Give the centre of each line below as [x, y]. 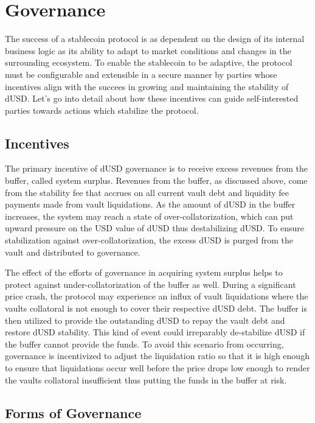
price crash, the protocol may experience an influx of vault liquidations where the [157, 296]
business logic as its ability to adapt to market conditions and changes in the [148, 50]
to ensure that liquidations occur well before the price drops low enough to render [157, 367]
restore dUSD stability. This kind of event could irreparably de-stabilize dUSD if [155, 332]
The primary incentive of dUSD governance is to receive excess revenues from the [157, 168]
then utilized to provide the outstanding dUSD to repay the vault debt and [145, 320]
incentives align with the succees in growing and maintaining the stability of [147, 86]
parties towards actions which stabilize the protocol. [102, 110]
